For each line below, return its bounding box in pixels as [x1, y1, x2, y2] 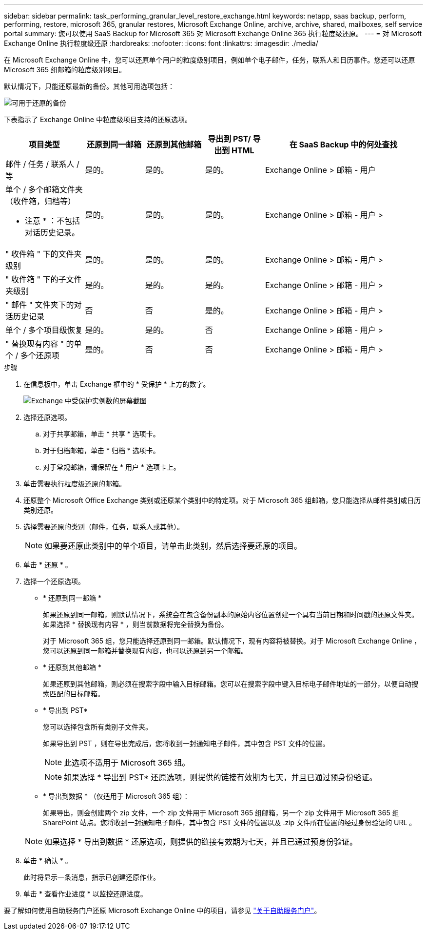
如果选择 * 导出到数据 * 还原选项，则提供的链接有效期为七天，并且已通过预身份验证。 [44, 837, 358, 847]
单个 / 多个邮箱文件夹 [5, 185, 83, 194]
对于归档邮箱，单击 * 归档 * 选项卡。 [43, 446, 160, 455]
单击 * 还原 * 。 [23, 560, 72, 569]
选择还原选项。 [23, 413, 71, 421]
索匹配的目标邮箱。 [43, 689, 104, 698]
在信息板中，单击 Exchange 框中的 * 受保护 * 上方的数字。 [23, 380, 210, 388]
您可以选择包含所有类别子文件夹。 [43, 723, 152, 731]
